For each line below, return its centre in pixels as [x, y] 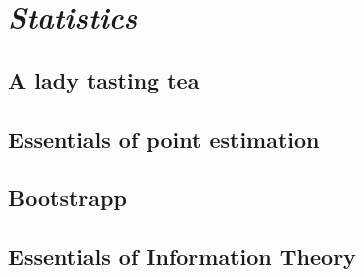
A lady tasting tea [104, 79]
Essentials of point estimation [164, 138]
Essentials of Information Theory [182, 256]
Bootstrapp [67, 197]
